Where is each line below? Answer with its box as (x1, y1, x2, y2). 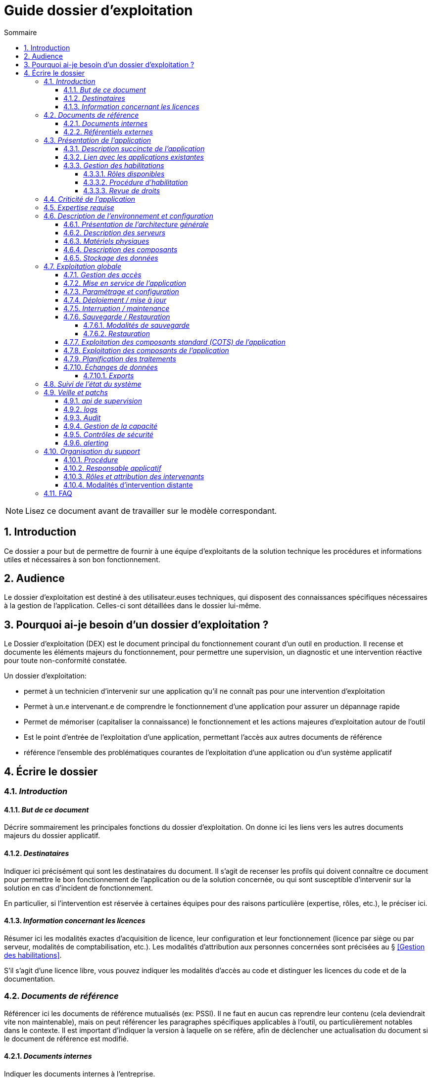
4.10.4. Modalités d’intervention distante (63, 480, 193, 489)
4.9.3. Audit (63, 413, 101, 422)
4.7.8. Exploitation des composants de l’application (63, 346, 229, 355)
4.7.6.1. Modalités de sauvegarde (83, 320, 190, 329)
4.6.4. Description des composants (63, 245, 178, 254)
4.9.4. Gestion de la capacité (63, 421, 158, 430)
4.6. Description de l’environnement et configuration (44, 211, 213, 220)
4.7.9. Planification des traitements (63, 354, 176, 363)
